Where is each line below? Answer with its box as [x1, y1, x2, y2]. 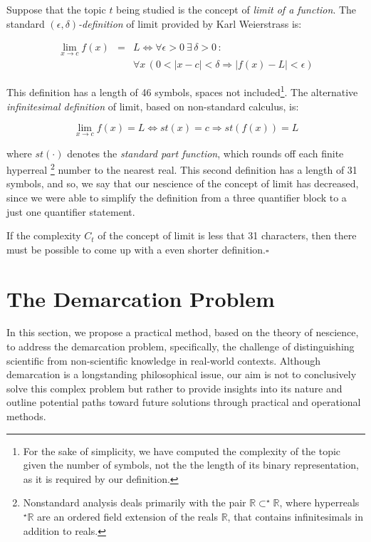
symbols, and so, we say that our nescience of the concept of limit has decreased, [6, 176, 359, 191]
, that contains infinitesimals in [227, 509, 363, 523]
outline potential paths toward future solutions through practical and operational [6, 395, 361, 410]
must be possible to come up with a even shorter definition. [6, 241, 266, 256]
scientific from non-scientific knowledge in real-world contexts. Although [6, 353, 320, 368]
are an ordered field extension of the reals [37, 509, 218, 523]
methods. [6, 409, 46, 424]
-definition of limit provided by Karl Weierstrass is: [78, 16, 302, 31]
